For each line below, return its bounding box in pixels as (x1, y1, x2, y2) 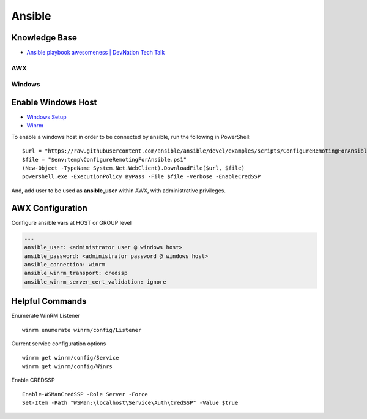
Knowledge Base (11, 32, 78, 43)
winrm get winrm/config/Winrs (22, 363, 113, 370)
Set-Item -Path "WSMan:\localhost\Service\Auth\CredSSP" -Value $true (22, 399, 239, 406)
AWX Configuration (11, 203, 88, 213)
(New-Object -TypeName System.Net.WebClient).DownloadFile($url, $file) (22, 165, 245, 172)
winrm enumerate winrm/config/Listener (22, 327, 142, 333)
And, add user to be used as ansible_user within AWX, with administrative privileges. (11, 187, 226, 194)
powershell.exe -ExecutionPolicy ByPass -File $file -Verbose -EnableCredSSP (22, 173, 261, 180)
